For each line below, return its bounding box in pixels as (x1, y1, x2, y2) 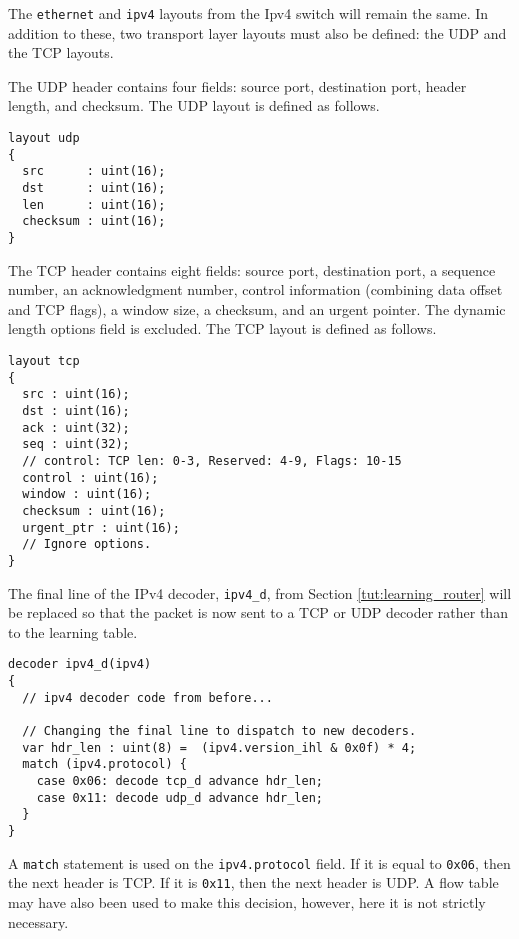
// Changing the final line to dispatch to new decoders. (22, 724, 417, 738)
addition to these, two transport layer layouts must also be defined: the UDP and (8, 22, 507, 43)
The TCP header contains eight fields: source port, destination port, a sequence (8, 259, 496, 280)
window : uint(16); (22, 487, 152, 502)
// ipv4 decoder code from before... (22, 690, 273, 705)
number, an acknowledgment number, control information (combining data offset (8, 279, 503, 300)
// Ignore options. (22, 537, 152, 552)
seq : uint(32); (22, 437, 130, 452)
